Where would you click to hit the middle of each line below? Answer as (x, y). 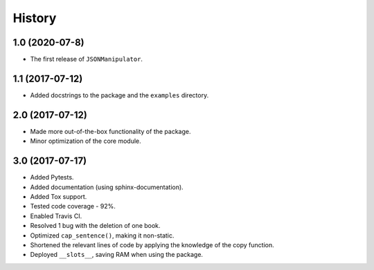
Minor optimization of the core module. (86, 141)
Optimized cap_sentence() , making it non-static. (102, 235)
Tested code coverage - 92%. (73, 206)
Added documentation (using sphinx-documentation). (107, 187)
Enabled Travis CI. (56, 216)
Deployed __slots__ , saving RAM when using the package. (117, 255)
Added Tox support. (59, 196)
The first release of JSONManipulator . (87, 59)
